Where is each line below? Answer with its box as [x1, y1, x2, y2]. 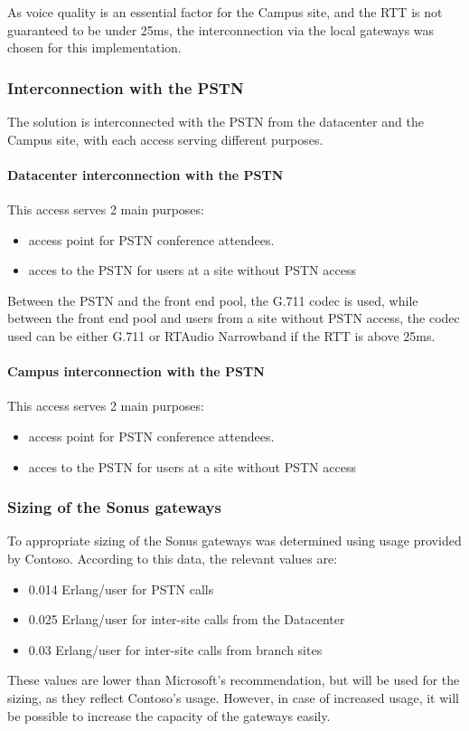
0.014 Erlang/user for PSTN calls [28, 579, 214, 598]
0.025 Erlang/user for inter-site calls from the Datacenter [28, 610, 345, 629]
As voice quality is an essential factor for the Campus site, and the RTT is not [7, 3, 443, 21]
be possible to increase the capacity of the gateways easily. [7, 706, 331, 725]
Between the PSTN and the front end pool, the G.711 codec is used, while [7, 290, 418, 309]
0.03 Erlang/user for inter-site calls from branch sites [28, 640, 323, 659]
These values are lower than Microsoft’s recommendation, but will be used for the [7, 670, 460, 689]
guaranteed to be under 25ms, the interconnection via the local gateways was [7, 20, 435, 39]
